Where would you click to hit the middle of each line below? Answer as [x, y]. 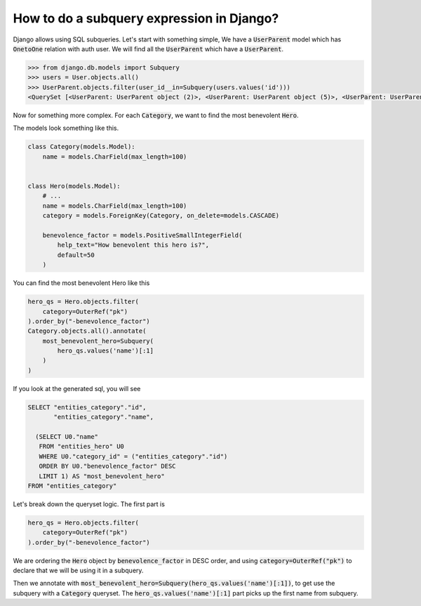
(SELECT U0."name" [67, 436]
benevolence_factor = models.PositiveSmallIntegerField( [142, 235]
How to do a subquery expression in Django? [146, 18]
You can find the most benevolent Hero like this [81, 283]
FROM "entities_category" [72, 486]
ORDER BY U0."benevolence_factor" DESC [107, 466]
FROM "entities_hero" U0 [81, 447]
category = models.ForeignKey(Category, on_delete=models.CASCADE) [161, 216]
